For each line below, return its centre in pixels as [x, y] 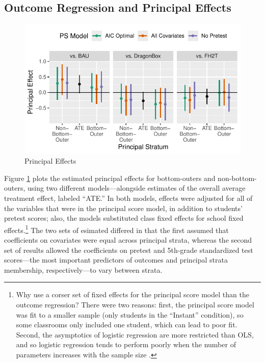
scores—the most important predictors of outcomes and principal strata [116, 260]
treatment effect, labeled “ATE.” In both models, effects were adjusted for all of [128, 198]
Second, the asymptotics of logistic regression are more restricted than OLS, [135, 334]
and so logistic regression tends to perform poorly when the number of [126, 344]
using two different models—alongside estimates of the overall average [137, 188]
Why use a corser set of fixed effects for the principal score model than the [132, 294]
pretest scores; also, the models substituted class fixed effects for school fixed [124, 218]
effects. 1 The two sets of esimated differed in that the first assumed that [116, 229]
